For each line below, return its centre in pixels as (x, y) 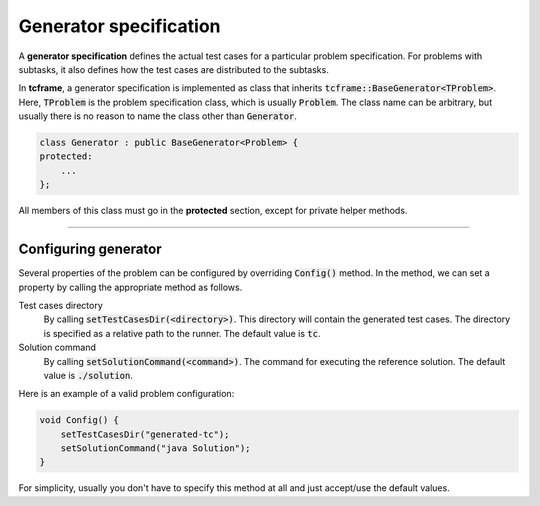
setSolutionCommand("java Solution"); (155, 448)
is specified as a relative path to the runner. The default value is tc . (182, 333)
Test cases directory (61, 305)
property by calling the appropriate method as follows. (130, 287)
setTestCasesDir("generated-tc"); (145, 434)
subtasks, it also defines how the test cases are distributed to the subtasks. (173, 69)
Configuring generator (90, 249)
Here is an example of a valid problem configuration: (126, 394)
